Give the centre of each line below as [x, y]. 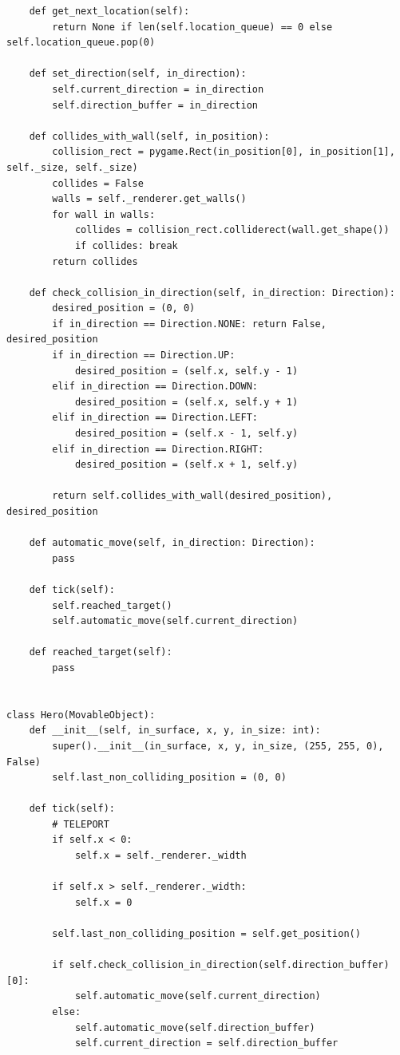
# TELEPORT [81, 824]
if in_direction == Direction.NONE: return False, [189, 324]
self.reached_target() [112, 605]
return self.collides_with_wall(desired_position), [192, 496]
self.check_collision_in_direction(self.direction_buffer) [229, 965]
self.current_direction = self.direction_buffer [206, 1043]
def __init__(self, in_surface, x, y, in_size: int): [175, 731]
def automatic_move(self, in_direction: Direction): [172, 543]
